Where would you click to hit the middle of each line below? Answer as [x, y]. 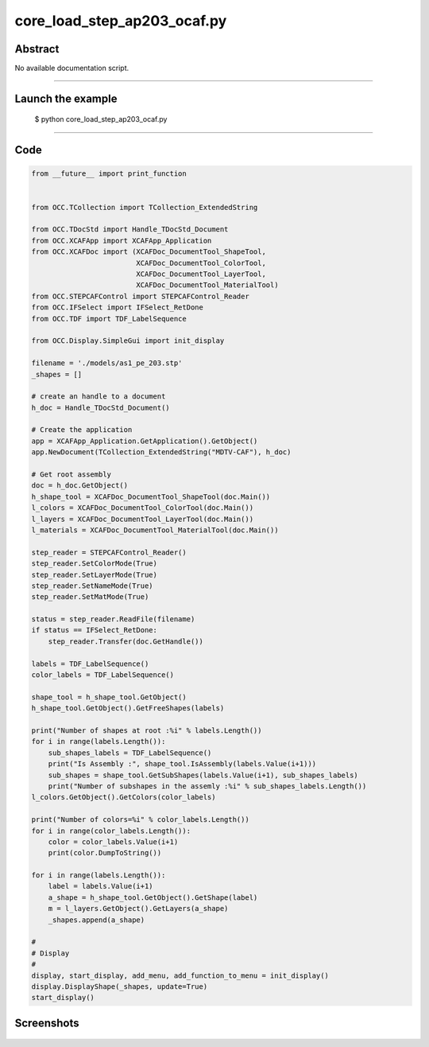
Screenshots [47, 1023]
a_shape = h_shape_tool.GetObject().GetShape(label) [153, 897]
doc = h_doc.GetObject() [80, 486]
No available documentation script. [72, 68]
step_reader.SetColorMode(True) [95, 564]
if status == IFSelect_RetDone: [95, 630]
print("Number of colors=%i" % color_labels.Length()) [140, 820]
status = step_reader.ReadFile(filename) [113, 619]
